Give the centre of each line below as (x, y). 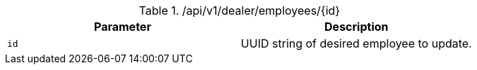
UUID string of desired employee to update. (356, 43)
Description (357, 27)
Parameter (122, 27)
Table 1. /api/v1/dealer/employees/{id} (240, 10)
